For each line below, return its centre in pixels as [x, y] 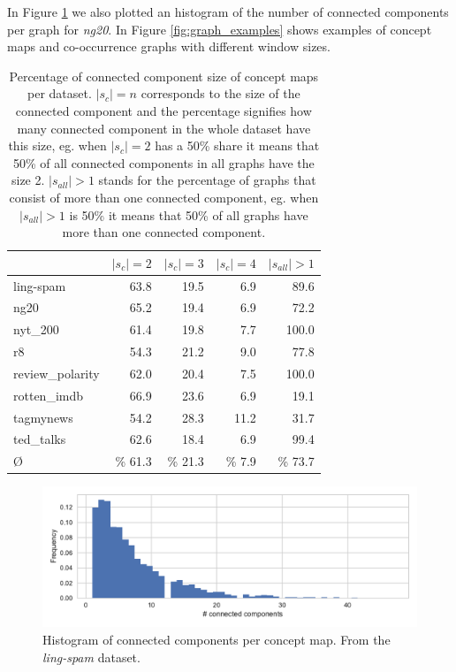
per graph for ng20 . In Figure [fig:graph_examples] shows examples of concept [220, 29]
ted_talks [40, 439]
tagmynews [43, 417]
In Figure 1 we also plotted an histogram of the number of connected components [228, 11]
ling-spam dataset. [91, 657]
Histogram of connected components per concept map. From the [217, 639]
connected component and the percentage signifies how [163, 110]
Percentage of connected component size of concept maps [164, 76]
